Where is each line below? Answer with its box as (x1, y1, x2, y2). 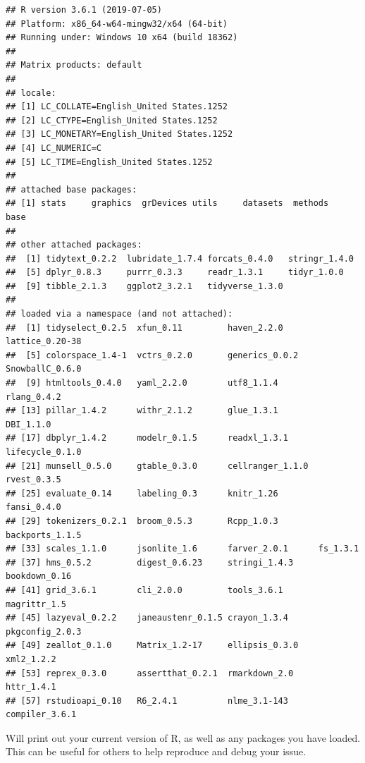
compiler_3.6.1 (6, 709, 77, 720)
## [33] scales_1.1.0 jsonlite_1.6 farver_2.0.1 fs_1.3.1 (6, 544, 359, 554)
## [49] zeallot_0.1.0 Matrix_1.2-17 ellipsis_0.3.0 (6, 640, 299, 651)
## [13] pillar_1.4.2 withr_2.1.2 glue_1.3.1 (6, 405, 278, 416)
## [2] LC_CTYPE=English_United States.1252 (6, 115, 218, 126)
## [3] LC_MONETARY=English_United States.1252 (6, 129, 233, 140)
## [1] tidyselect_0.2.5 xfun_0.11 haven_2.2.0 (6, 322, 283, 333)
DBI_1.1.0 (6, 419, 51, 429)
